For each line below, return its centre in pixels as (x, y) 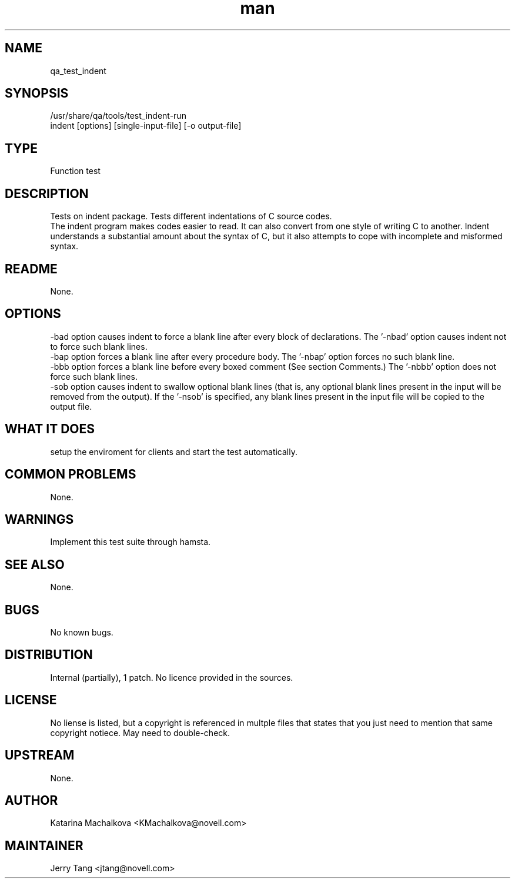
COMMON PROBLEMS (71, 474)
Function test (75, 171)
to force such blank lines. (99, 346)
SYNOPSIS (37, 93)
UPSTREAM (40, 755)
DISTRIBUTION (49, 655)
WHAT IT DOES (50, 429)
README (31, 269)
